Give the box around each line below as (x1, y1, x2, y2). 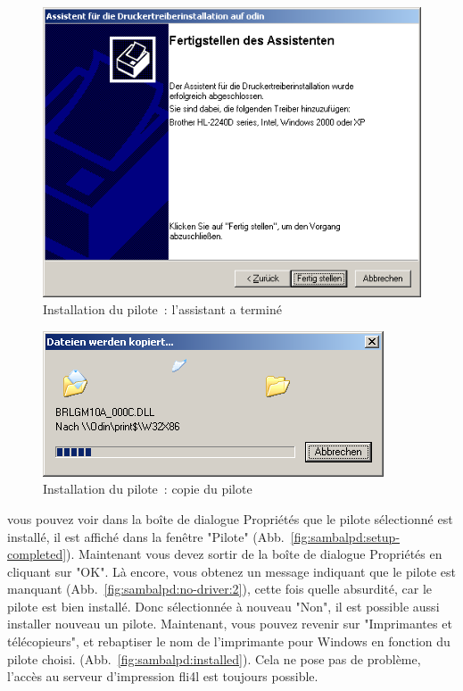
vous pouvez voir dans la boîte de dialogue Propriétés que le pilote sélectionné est (7, 509, 453, 528)
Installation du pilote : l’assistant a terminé (43, 300, 282, 319)
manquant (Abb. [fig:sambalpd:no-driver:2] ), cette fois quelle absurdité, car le (7, 579, 433, 598)
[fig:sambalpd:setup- (290, 527, 401, 545)
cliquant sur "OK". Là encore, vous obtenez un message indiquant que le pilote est (7, 562, 457, 580)
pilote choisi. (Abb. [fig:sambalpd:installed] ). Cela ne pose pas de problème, (7, 649, 421, 668)
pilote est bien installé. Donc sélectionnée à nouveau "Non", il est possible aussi (7, 596, 440, 615)
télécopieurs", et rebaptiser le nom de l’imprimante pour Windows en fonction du (7, 632, 451, 651)
